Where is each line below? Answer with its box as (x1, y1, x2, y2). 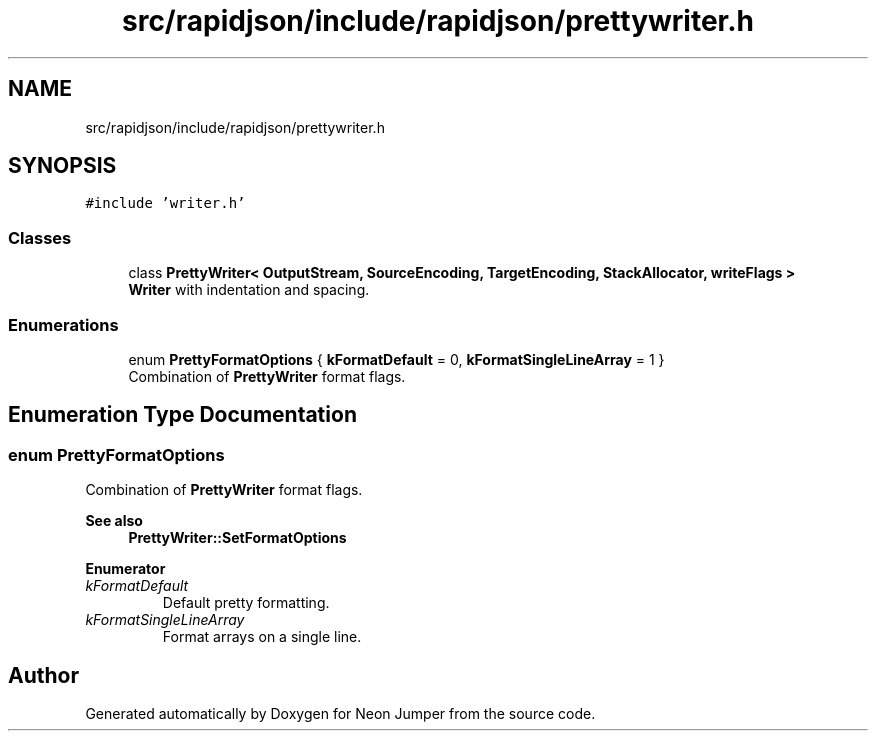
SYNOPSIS (8, 153, 117, 179)
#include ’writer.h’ (85, 195, 246, 212)
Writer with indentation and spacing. (128, 281, 370, 299)
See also (85, 512, 143, 530)
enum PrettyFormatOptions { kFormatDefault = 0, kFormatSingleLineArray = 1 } (128, 350, 665, 368)
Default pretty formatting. (162, 594, 330, 612)
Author (8, 662, 79, 688)
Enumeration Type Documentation (8, 402, 357, 428)
